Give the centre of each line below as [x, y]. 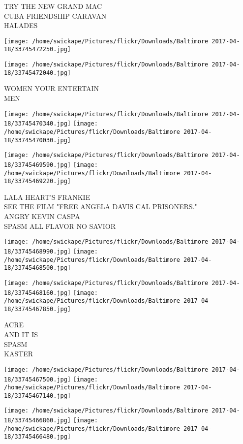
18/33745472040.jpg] [38, 73]
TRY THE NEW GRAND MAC [53, 6]
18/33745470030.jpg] [38, 140]
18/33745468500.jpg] [38, 268]
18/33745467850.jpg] [38, 309]
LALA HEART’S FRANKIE [47, 197]
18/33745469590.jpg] [38, 165]
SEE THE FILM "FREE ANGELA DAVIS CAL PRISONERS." [101, 206]
